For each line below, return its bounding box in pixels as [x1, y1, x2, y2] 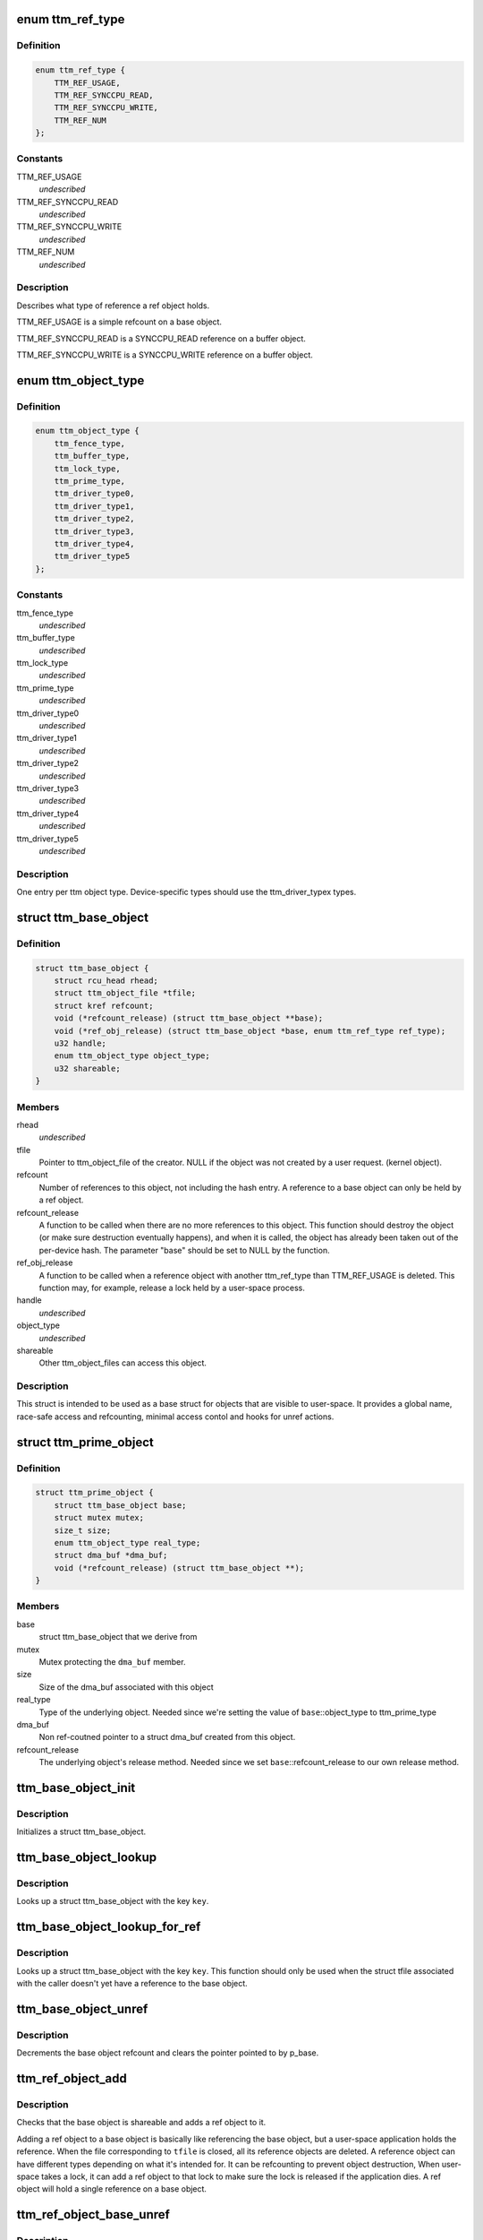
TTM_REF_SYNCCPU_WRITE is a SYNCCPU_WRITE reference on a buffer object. [16, 349, 313, 360]
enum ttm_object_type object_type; [54, 1051, 210, 1061]
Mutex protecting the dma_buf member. [38, 1657, 186, 1667]
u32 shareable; [54, 1063, 121, 1073]
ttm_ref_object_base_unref [16, 2207, 170, 2222]
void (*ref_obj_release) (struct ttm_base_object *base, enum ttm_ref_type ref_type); [54, 1026, 446, 1036]
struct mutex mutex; [54, 1512, 145, 1523]
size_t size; [54, 1525, 112, 1536]
